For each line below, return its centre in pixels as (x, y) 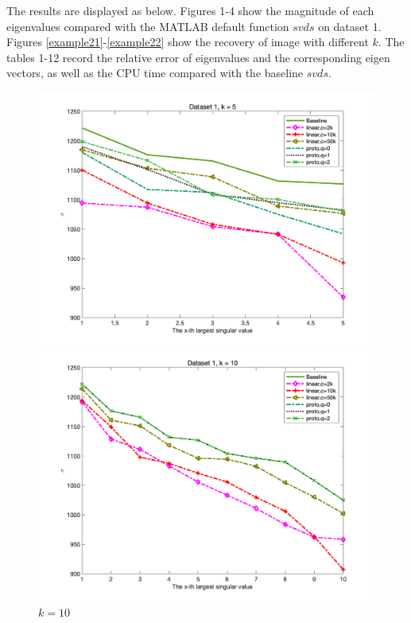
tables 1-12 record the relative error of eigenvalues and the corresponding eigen (198, 57)
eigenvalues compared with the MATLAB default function (148, 26)
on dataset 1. (350, 26)
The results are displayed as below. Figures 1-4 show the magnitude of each (190, 10)
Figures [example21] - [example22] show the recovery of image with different (188, 42)
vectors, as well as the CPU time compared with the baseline (155, 73)
